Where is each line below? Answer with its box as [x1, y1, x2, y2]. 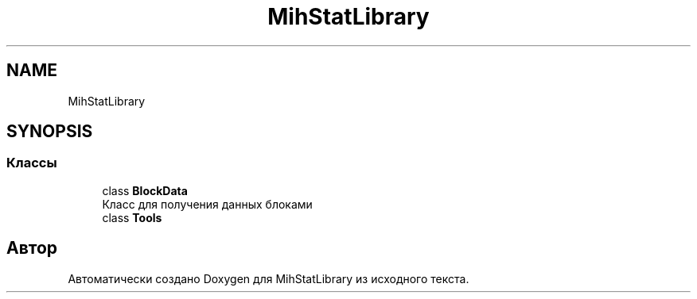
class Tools [102, 210, 162, 224]
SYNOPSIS [6, 121, 93, 142]
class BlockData [102, 183, 188, 197]
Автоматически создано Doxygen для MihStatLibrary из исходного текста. [68, 271, 469, 286]
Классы [6, 155, 57, 171]
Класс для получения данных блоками [102, 197, 313, 211]
